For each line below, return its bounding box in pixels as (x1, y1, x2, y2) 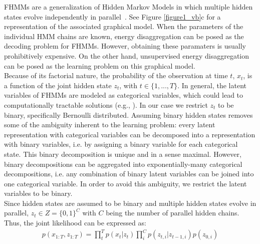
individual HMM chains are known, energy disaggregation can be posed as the (4, 31, 244, 41)
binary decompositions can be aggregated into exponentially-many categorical (4, 158, 242, 169)
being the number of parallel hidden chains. (106, 207, 239, 218)
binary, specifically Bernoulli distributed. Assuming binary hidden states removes (4, 109, 253, 120)
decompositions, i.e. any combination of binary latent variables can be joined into (4, 168, 254, 179)
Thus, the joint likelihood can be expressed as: (4, 217, 146, 228)
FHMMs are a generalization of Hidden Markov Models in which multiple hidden (4, 2, 253, 12)
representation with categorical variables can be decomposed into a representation (4, 129, 255, 139)
